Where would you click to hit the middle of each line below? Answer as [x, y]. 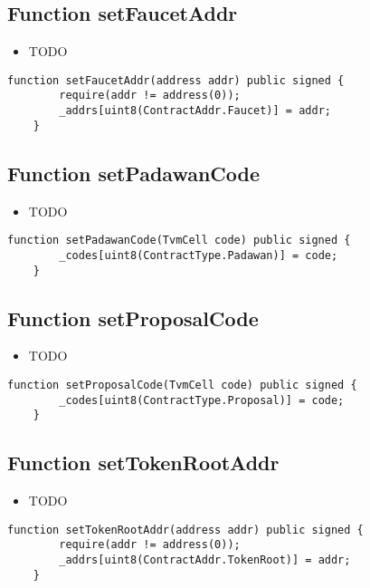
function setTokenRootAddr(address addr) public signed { [185, 530]
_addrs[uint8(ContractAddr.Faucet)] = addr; [195, 111]
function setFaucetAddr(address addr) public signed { [176, 80]
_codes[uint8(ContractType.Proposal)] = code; [202, 400]
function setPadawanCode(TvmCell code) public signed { [179, 241]
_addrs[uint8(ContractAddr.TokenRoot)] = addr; [205, 560]
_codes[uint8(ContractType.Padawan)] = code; [199, 255]
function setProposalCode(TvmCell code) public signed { [182, 385]
